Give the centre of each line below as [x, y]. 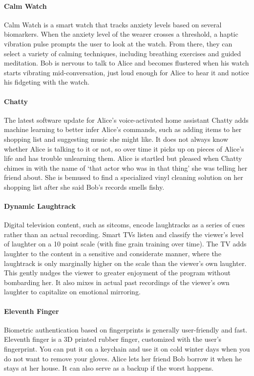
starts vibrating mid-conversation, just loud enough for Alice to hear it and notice [127, 72]
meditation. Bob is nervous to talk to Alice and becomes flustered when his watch [127, 63]
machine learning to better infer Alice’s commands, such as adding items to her [123, 129]
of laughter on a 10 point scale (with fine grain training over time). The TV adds [125, 244]
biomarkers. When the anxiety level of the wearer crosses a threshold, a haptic [121, 34]
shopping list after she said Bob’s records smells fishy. [84, 187]
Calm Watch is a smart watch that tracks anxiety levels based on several [113, 24]
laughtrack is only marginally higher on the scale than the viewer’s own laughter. [125, 263]
